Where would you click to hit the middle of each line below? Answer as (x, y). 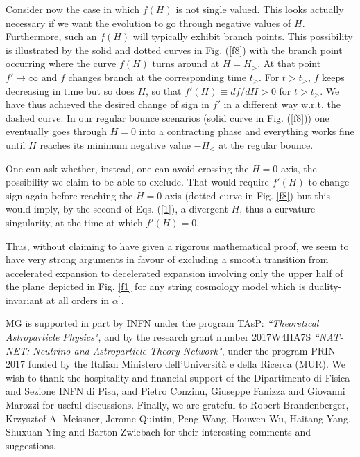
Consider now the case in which (73, 9)
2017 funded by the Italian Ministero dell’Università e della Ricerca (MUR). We (175, 364)
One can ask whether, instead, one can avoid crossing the (127, 168)
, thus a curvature (277, 209)
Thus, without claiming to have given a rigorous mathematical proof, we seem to (177, 245)
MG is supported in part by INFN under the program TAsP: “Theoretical (162, 323)
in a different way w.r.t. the (282, 104)
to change (329, 182)
